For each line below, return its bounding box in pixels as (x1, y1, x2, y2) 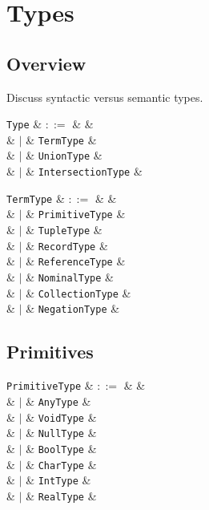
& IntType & (26, 472, 91, 488)
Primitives (6, 339, 94, 364)
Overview (6, 51, 86, 75)
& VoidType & (26, 408, 97, 425)
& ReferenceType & (26, 253, 126, 269)
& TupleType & (26, 221, 102, 238)
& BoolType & (26, 439, 97, 456)
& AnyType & (26, 392, 91, 409)
